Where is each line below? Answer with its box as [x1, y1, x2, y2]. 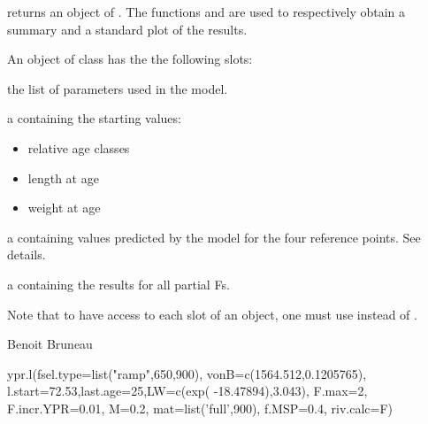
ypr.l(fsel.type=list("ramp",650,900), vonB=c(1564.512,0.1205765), [7, 364, 367, 382]
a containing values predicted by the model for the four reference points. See [7, 227, 421, 246]
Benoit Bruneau [7, 335, 93, 353]
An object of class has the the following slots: [7, 50, 253, 68]
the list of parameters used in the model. [7, 79, 228, 97]
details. [7, 245, 46, 264]
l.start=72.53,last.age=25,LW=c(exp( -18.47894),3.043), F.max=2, [7, 382, 368, 400]
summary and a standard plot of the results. [7, 19, 248, 38]
